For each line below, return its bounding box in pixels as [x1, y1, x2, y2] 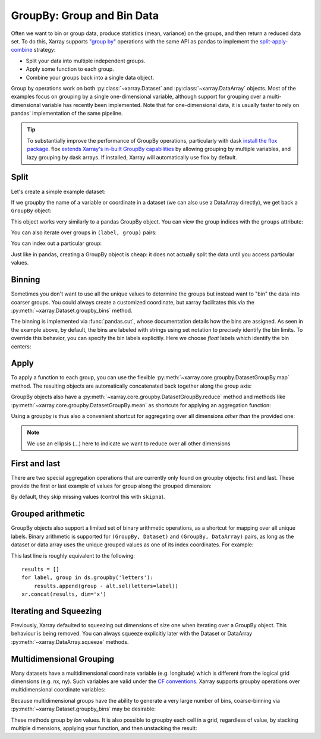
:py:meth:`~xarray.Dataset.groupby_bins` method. [11, 307, 133, 314]
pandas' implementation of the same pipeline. [11, 110, 123, 117]
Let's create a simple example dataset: [11, 188, 106, 195]
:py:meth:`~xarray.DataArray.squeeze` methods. [11, 638, 129, 645]
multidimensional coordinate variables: [11, 686, 106, 693]
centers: [11, 342, 32, 350]
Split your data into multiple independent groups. [26, 57, 146, 64]
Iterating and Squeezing [11, 606, 102, 616]
